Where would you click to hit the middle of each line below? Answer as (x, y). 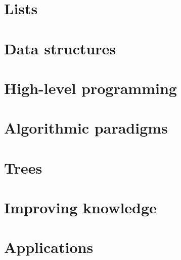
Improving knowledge (80, 207)
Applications (49, 247)
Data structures (60, 48)
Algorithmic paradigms (86, 128)
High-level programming (91, 88)
